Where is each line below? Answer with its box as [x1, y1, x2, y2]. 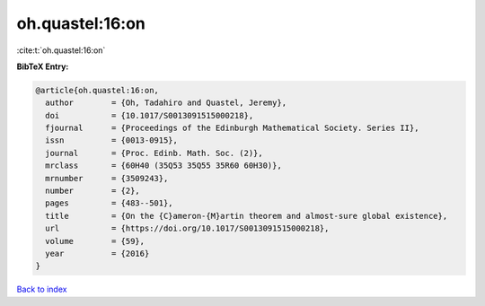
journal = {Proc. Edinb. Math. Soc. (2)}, [45, 148, 264, 158]
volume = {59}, [45, 236, 145, 246]
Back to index [16, 284, 67, 295]
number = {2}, [45, 186, 141, 197]
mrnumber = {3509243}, [45, 173, 169, 183]
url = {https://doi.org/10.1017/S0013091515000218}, [45, 223, 330, 233]
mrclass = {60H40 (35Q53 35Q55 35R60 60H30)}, [45, 161, 282, 170]
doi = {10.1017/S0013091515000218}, [45, 110, 254, 120]
